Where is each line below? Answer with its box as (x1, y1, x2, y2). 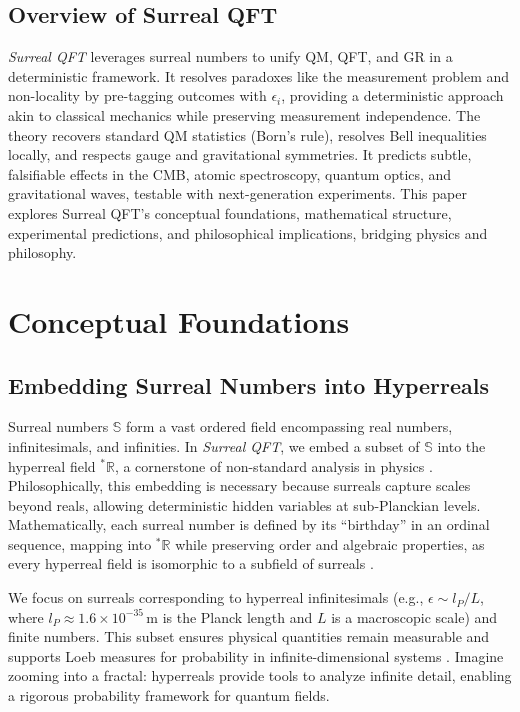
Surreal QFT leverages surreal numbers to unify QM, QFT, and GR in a (8, 46, 453, 67)
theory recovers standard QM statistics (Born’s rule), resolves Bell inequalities (8, 124, 487, 145)
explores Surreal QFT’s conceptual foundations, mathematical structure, (8, 202, 452, 223)
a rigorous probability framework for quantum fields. (8, 685, 330, 706)
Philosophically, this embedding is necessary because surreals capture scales (8, 475, 471, 496)
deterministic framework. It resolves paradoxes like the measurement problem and (8, 65, 510, 86)
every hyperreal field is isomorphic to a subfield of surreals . (8, 553, 374, 574)
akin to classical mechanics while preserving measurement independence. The (8, 104, 481, 125)
